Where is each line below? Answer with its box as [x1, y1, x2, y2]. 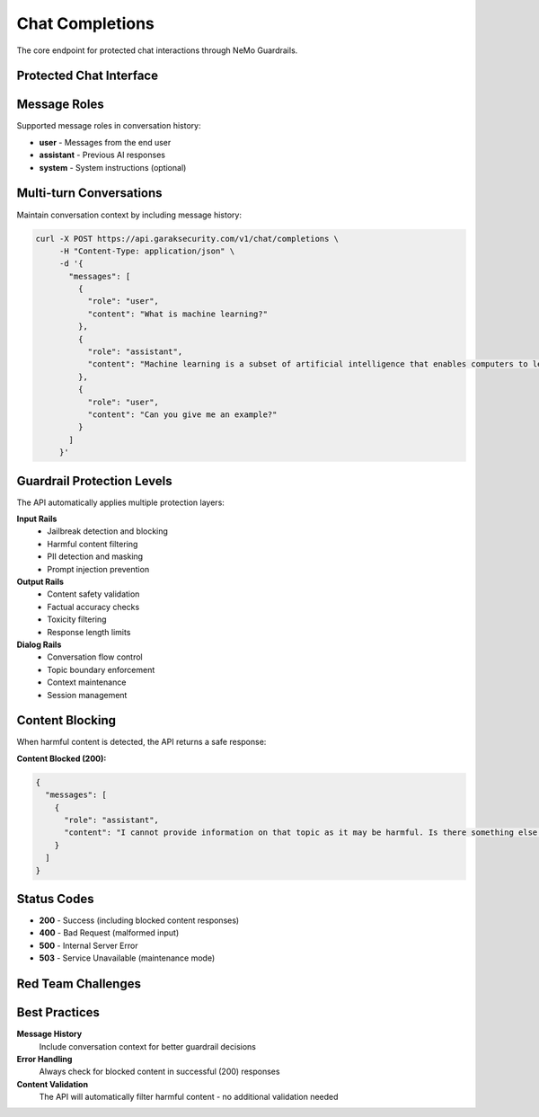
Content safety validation [47, 589, 140, 599]
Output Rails [16, 576, 65, 588]
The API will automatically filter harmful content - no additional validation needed [39, 1092, 339, 1103]
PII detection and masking [47, 551, 144, 562]
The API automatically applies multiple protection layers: [16, 497, 225, 508]
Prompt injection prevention [47, 563, 150, 574]
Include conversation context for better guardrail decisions [39, 1041, 256, 1051]
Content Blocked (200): [16, 753, 107, 764]
